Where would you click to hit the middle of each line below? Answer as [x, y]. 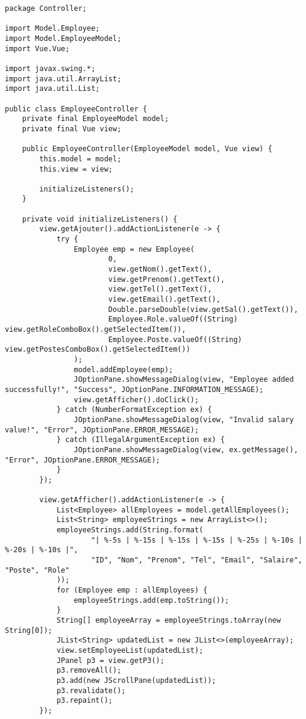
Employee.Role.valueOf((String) [173, 319]
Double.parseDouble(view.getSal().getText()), [203, 309]
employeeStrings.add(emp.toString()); [151, 600]
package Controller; [46, 8]
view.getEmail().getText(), [164, 300]
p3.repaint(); [84, 701]
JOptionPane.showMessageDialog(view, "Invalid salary [184, 419]
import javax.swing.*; [50, 68]
